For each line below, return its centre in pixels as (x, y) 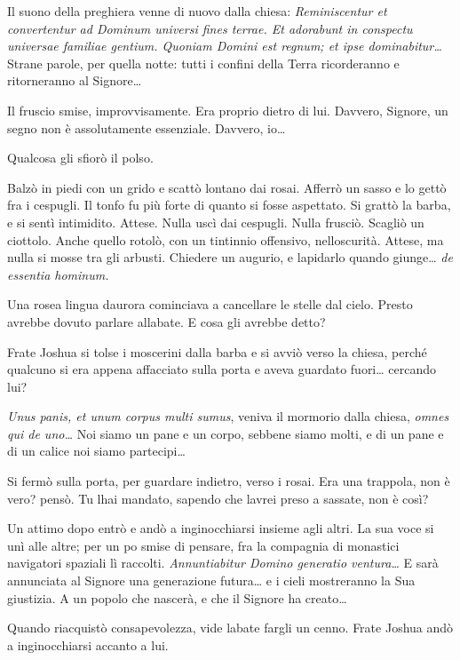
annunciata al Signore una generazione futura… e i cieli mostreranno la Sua (211, 580)
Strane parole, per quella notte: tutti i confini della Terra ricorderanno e (203, 63)
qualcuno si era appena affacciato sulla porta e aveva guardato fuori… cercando (222, 369)
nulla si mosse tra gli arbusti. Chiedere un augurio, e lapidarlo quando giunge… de (230, 257)
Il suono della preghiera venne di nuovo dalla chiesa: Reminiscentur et (197, 11)
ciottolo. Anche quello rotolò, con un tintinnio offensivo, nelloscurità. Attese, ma (226, 239)
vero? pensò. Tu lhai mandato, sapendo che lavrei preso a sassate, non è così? (218, 498)
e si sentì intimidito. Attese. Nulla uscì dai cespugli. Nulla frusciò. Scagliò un (216, 222)
